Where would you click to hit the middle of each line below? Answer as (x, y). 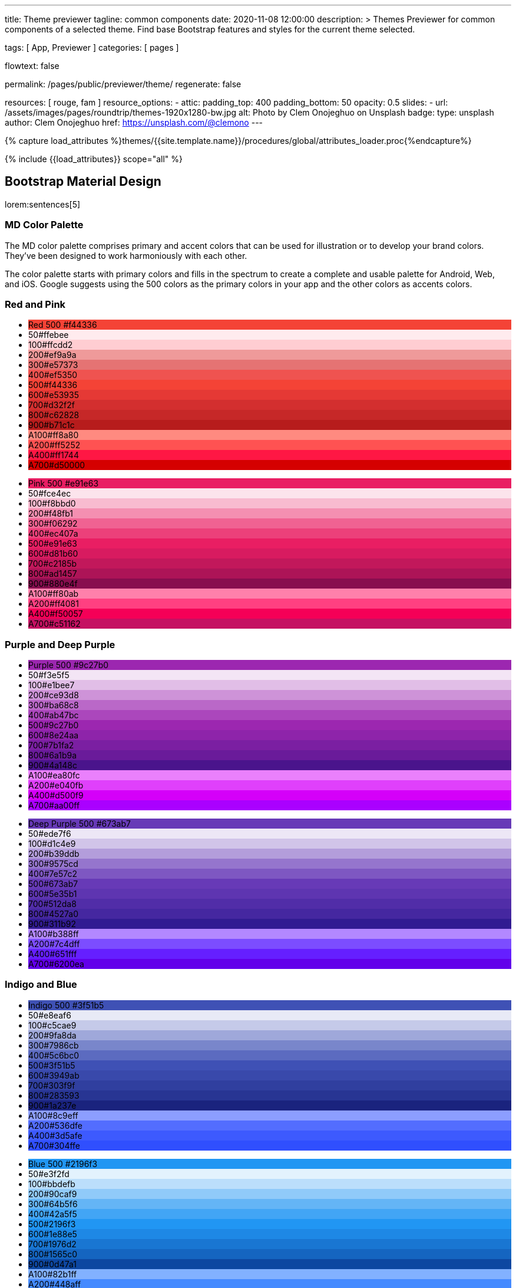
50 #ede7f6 (50, 834)
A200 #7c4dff (54, 944)
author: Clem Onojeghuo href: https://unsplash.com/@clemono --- (134, 122)
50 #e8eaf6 (50, 1015)
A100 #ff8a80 (54, 435)
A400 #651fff (53, 954)
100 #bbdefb (52, 1184)
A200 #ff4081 (54, 604)
